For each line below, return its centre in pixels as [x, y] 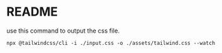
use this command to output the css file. [63, 31]
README [32, 12]
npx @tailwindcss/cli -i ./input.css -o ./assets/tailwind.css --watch [111, 43]
